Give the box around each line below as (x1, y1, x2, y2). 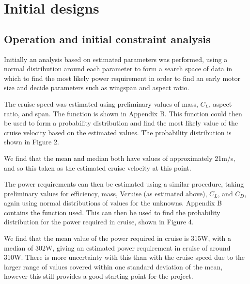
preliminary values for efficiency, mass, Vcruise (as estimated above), (4, 188, 207, 198)
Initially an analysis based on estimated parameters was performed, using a (4, 54, 228, 64)
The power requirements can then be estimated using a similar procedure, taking (4, 179, 244, 189)
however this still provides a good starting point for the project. (4, 271, 193, 281)
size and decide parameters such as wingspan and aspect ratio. (4, 82, 189, 93)
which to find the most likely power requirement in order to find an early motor (4, 73, 241, 83)
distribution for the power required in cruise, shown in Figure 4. (4, 217, 194, 227)
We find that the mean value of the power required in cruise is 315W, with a (4, 233, 231, 243)
